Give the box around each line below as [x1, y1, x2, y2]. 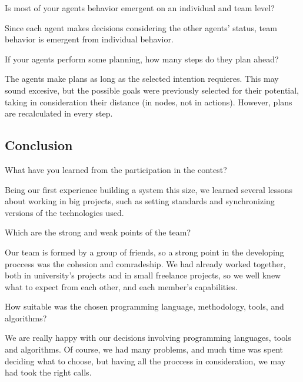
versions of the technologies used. [5, 206, 124, 218]
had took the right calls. [5, 366, 92, 378]
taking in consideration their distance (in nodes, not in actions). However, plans [5, 95, 292, 108]
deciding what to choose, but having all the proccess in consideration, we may [5, 354, 286, 367]
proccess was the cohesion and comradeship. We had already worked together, [5, 257, 286, 270]
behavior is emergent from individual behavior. [5, 33, 174, 45]
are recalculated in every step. [5, 107, 113, 119]
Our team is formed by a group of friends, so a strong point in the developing [5, 245, 284, 258]
